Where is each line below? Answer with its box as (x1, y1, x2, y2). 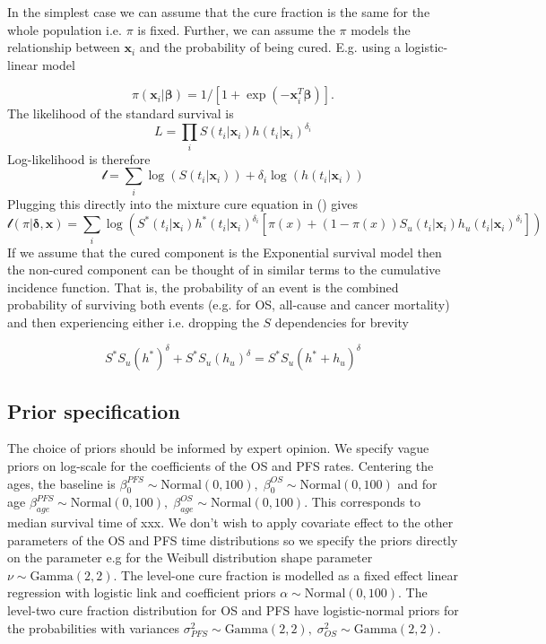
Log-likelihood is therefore (7, 149, 151, 168)
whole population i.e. (7, 20, 122, 39)
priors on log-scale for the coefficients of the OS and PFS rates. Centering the (7, 456, 434, 474)
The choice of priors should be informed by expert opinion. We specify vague (7, 439, 429, 457)
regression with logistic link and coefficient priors (7, 583, 276, 602)
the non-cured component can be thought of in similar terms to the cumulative (7, 260, 441, 279)
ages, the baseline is (7, 474, 116, 492)
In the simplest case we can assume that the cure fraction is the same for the (7, 3, 430, 21)
